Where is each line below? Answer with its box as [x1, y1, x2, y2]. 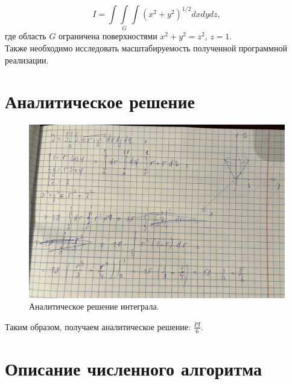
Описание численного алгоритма [5, 356, 262, 380]
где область [5, 30, 46, 42]
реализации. [5, 53, 49, 66]
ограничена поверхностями [59, 30, 157, 42]
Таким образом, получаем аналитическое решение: [5, 320, 191, 333]
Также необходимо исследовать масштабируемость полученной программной [5, 41, 287, 54]
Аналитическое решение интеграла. [29, 300, 159, 313]
